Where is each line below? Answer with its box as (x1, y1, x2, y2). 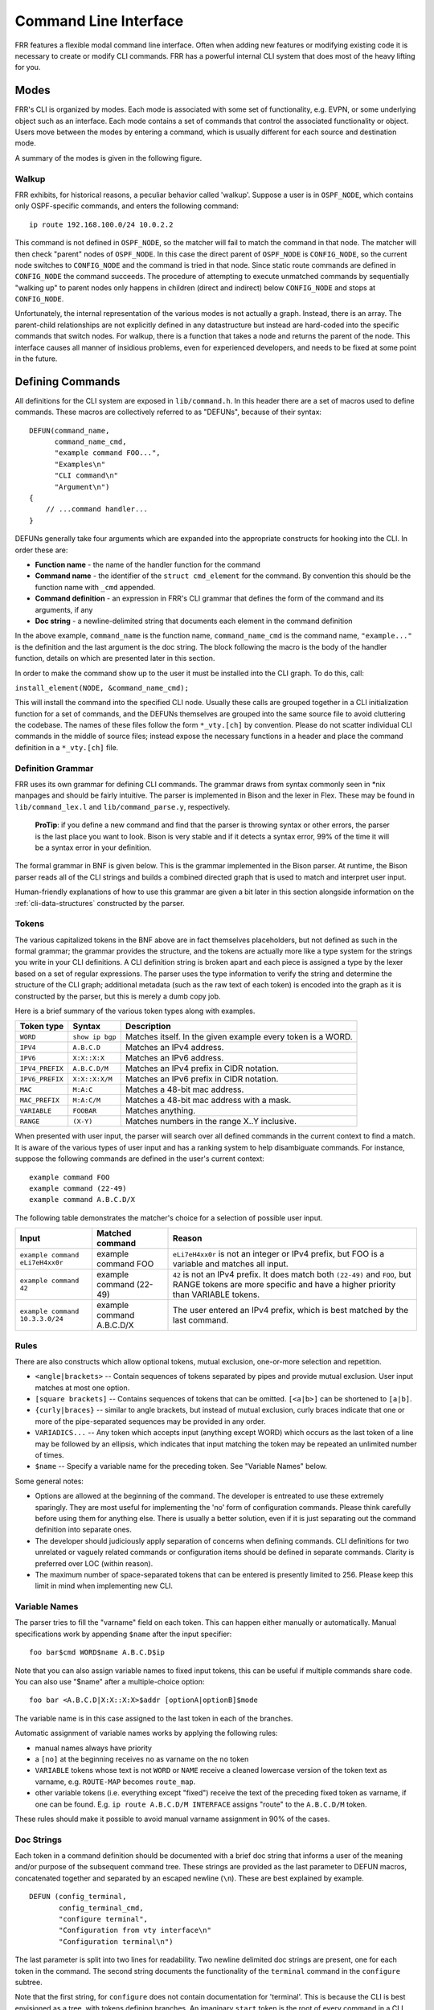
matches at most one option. (35, 1383, 130, 1393)
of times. (35, 1450, 64, 1459)
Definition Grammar (14, 762, 94, 773)
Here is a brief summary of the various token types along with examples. (14, 1006, 256, 1015)
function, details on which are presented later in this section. (14, 654, 215, 663)
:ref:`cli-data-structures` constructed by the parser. (14, 898, 185, 908)
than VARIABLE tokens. (173, 1289, 260, 1300)
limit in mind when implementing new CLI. (35, 1581, 173, 1591)
